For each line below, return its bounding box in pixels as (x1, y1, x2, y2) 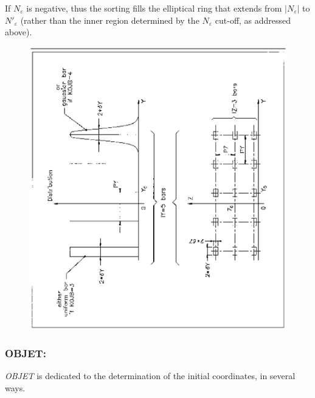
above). (5, 26, 32, 38)
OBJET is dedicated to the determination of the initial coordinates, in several (5, 369, 296, 382)
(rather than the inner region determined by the (20, 13, 199, 26)
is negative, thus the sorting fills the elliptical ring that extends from (26, 2, 282, 14)
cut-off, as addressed (215, 13, 291, 26)
